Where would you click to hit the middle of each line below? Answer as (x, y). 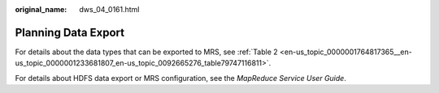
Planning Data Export (70, 32)
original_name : (41, 9)
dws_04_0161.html (109, 9)
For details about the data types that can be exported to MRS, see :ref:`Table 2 (146, 52)
